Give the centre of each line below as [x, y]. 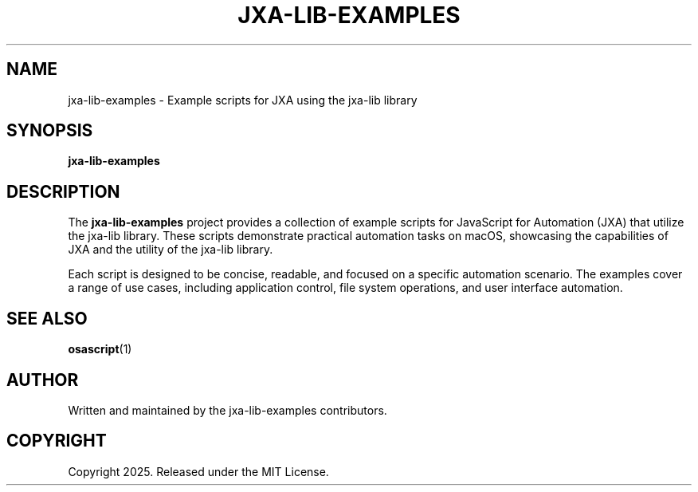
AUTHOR [43, 380]
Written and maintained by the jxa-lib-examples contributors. [227, 410]
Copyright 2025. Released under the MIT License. [198, 471]
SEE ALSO [47, 318]
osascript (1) [100, 349]
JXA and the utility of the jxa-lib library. [171, 250]
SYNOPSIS [50, 131]
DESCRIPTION [63, 191]
